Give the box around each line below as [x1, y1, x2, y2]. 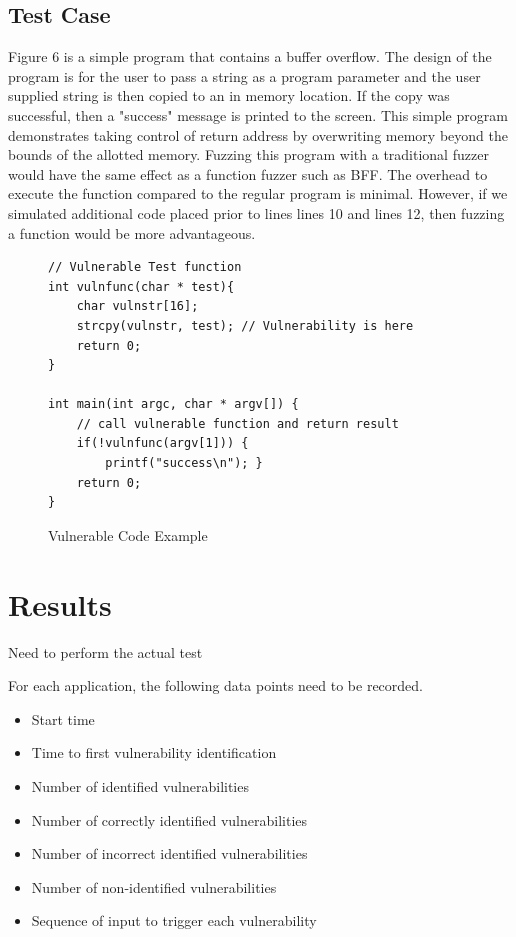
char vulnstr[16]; [76, 299, 199, 314]
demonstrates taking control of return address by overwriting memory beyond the [8, 124, 508, 145]
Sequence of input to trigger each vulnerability [31, 910, 317, 931]
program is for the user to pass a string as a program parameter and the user [8, 65, 481, 86]
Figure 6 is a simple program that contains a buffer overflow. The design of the [8, 46, 492, 67]
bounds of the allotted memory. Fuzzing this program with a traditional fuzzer [8, 144, 489, 165]
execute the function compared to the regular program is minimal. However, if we [8, 183, 508, 204]
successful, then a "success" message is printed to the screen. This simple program [8, 104, 508, 125]
